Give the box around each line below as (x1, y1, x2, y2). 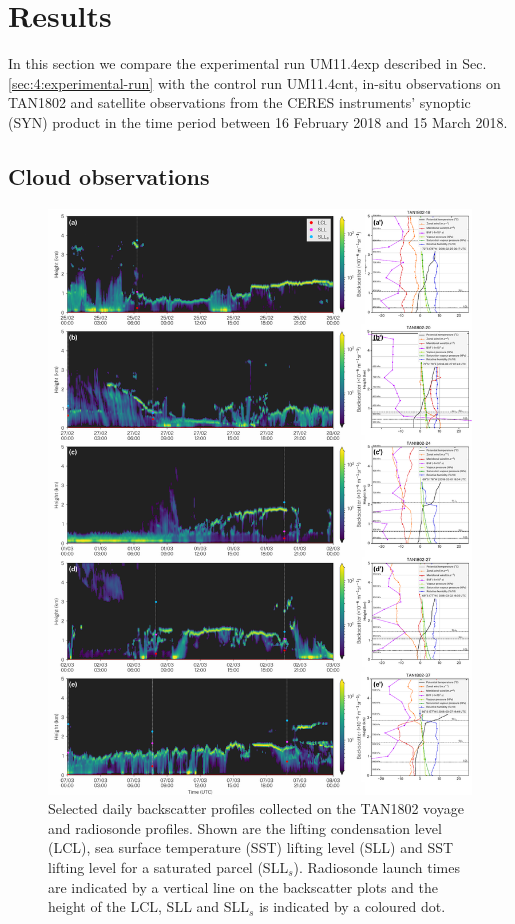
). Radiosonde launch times (293, 857, 460, 877)
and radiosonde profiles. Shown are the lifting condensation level (48, 817, 442, 838)
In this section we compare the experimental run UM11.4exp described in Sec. (8, 53, 487, 74)
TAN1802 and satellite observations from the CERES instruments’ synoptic (8, 92, 471, 113)
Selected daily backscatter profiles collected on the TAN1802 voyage (48, 798, 464, 819)
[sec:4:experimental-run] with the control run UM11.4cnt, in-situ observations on (8, 72, 501, 93)
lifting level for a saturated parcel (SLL (48, 857, 289, 877)
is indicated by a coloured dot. (259, 896, 446, 917)
